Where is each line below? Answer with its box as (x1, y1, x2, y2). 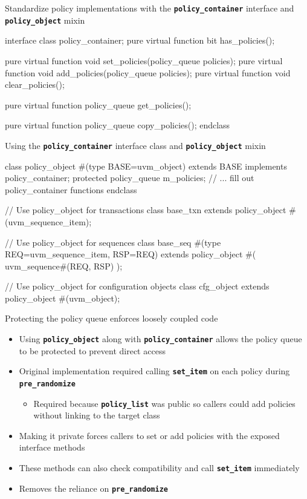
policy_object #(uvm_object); (5, 291, 120, 304)
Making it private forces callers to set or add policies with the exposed (19, 429, 280, 441)
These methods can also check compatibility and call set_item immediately (19, 461, 300, 474)
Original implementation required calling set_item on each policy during (19, 365, 290, 377)
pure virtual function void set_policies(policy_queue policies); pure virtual (5, 54, 283, 67)
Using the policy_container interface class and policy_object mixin (5, 139, 266, 151)
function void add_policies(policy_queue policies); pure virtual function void (5, 66, 291, 79)
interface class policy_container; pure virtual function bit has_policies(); (5, 34, 275, 47)
